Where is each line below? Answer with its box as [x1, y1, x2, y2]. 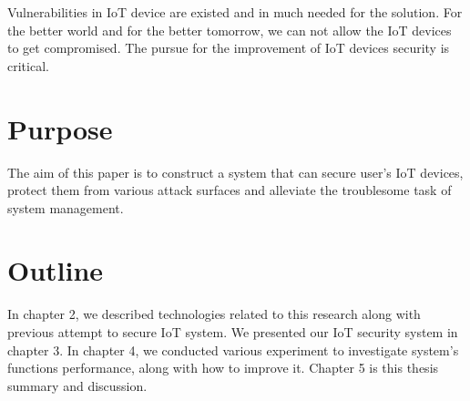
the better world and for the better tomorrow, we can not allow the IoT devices [7, 20, 452, 39]
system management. [7, 198, 124, 217]
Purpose [7, 109, 113, 147]
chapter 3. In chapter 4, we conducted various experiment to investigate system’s [7, 340, 459, 359]
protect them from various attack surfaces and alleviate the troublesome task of [7, 180, 452, 200]
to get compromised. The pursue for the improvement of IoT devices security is [7, 38, 450, 57]
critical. [7, 56, 49, 75]
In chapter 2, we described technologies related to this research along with [7, 304, 421, 324]
